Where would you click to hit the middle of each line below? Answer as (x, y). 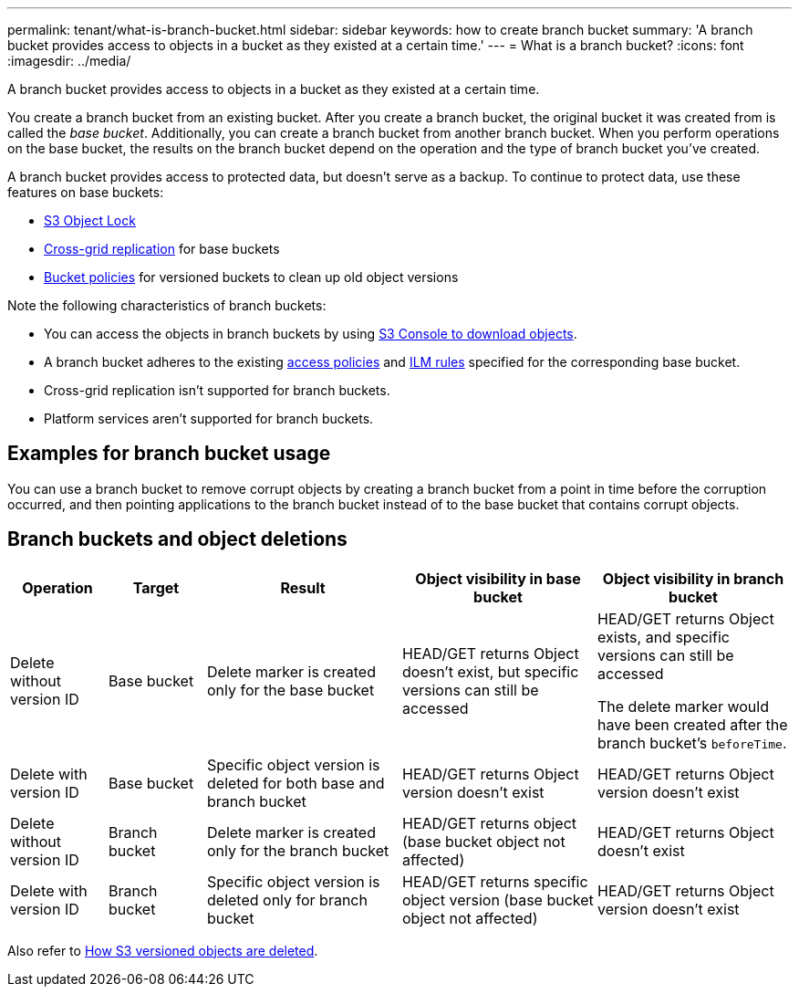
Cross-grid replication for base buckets (162, 249)
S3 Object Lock (90, 220)
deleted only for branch (287, 900)
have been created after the (693, 724)
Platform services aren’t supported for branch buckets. (209, 419)
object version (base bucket (498, 900)
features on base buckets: (86, 192)
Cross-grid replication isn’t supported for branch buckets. (217, 390)
